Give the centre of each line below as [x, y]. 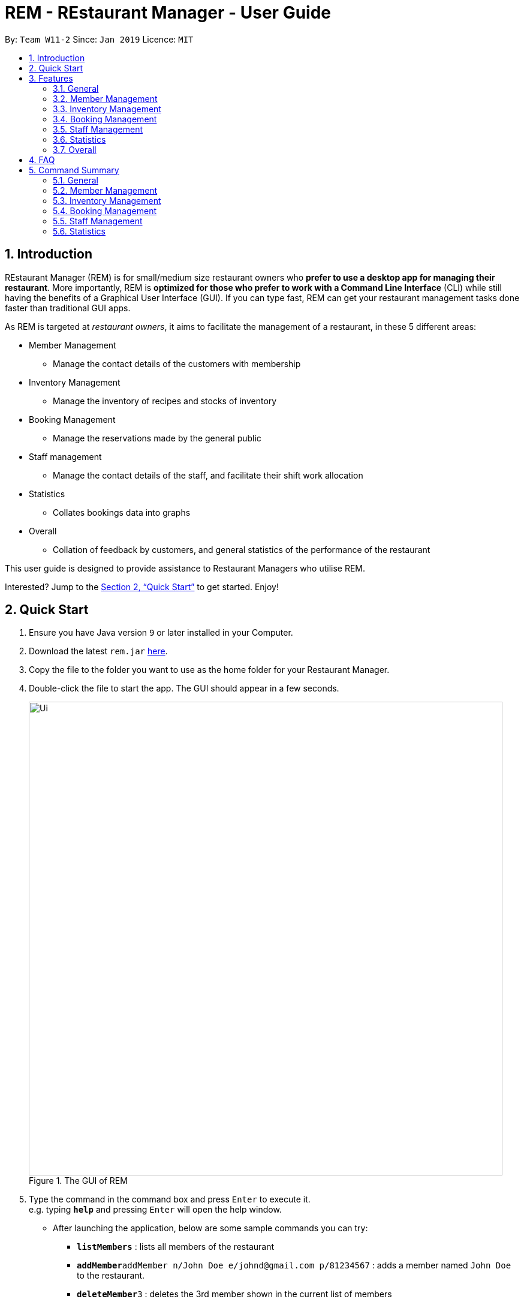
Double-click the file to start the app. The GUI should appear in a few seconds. [184, 688]
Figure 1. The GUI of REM [78, 1181]
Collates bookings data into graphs [122, 512]
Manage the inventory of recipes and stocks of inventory [165, 401]
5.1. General [76, 180]
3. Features [51, 78]
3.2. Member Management [105, 98]
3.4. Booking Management [105, 119]
